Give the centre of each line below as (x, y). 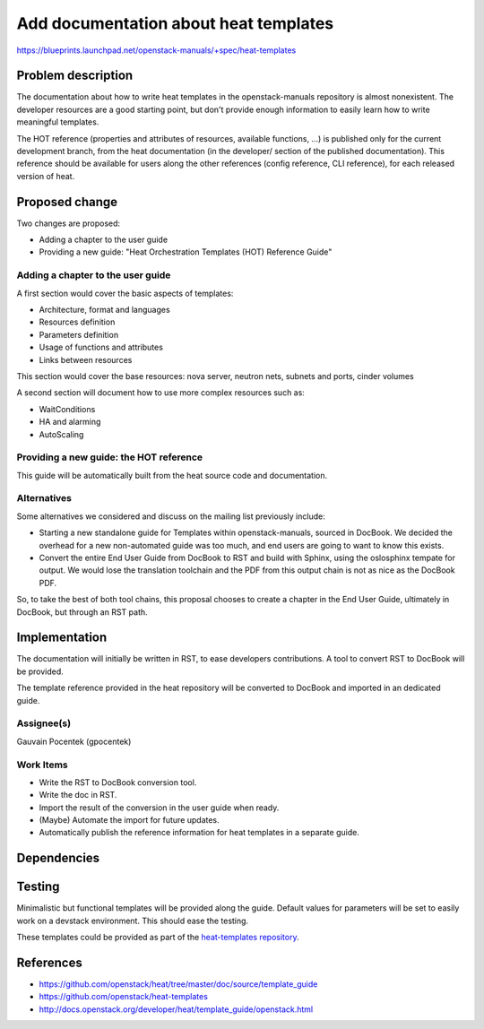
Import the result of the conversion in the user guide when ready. (159, 808)
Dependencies (58, 858)
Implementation (62, 638)
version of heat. (46, 176)
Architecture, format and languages (104, 310)
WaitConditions (67, 409)
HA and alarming (70, 422)
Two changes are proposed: (69, 223)
